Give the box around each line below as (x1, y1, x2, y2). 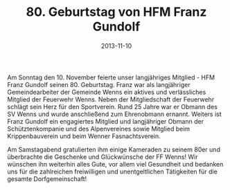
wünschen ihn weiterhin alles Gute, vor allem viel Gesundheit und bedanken (7, 160, 224, 168)
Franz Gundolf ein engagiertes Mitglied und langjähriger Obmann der (7, 117, 204, 125)
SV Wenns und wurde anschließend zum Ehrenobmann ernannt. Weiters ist (7, 110, 222, 118)
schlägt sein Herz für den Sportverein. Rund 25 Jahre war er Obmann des (7, 102, 218, 111)
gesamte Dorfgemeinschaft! (7, 174, 87, 183)
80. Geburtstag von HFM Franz (26, 4, 207, 20)
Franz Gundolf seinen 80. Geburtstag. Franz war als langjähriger (7, 80, 191, 88)
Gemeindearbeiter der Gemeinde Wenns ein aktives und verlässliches (7, 88, 206, 96)
